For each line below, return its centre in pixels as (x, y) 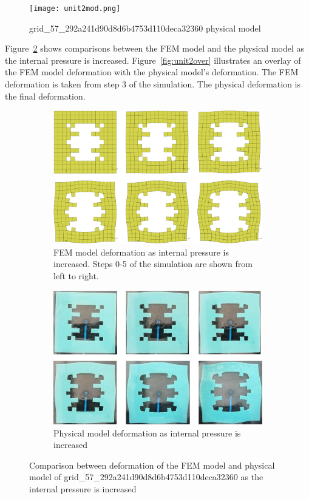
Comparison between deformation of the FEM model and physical (152, 465)
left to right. (76, 276)
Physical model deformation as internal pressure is (147, 433)
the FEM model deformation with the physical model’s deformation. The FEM (152, 72)
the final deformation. (45, 96)
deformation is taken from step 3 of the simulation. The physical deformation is (153, 84)
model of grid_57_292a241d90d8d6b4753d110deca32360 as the (146, 477)
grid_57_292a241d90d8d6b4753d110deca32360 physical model (145, 28)
